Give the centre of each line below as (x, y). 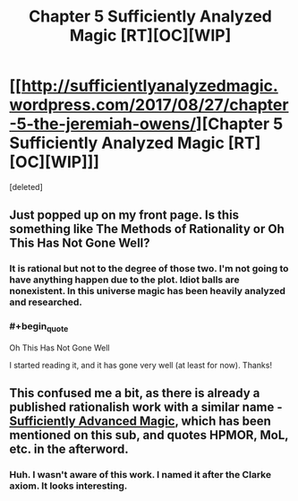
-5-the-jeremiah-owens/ (103, 124)
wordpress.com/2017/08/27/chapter (149, 105)
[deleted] (26, 186)
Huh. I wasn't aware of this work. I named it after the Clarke (140, 475)
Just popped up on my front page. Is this (124, 216)
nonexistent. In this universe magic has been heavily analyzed (148, 291)
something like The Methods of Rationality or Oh (147, 229)
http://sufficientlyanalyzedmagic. (150, 86)
